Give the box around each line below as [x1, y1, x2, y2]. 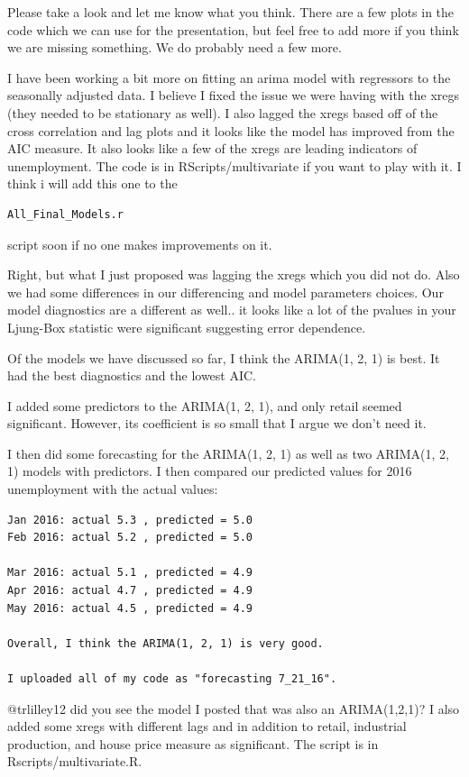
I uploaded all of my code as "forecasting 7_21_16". [7, 672, 337, 685]
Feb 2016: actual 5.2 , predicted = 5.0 [7, 531, 253, 544]
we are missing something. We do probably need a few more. [7, 38, 342, 57]
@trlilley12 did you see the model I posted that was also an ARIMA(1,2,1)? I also [7, 699, 460, 718]
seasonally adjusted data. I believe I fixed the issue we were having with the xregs [7, 86, 459, 105]
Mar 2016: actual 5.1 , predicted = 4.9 [7, 566, 253, 580]
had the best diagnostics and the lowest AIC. [7, 366, 257, 385]
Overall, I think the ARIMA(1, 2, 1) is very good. [7, 636, 324, 650]
